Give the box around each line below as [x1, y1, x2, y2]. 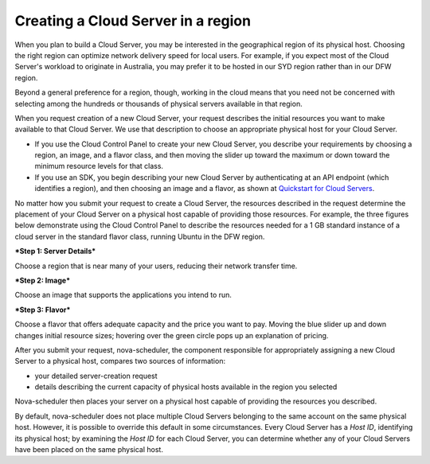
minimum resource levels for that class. [34, 162, 163, 171]
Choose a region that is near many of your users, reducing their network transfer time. [14, 261, 298, 271]
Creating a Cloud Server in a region [14, 12, 251, 29]
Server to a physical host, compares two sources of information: [14, 357, 226, 366]
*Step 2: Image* [14, 275, 71, 285]
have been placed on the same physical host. [14, 445, 163, 454]
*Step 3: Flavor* [14, 305, 71, 314]
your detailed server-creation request [34, 371, 158, 380]
